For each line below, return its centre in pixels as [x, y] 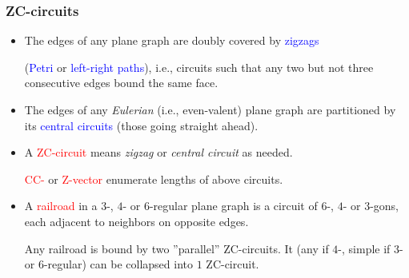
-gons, [384, 206]
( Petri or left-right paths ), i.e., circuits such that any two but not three [199, 67]
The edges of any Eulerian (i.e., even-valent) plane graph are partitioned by [210, 109]
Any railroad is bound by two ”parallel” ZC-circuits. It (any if [176, 248]
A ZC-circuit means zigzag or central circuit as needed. [158, 152]
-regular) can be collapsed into [118, 264]
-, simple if [364, 248]
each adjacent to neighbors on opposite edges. [136, 221]
